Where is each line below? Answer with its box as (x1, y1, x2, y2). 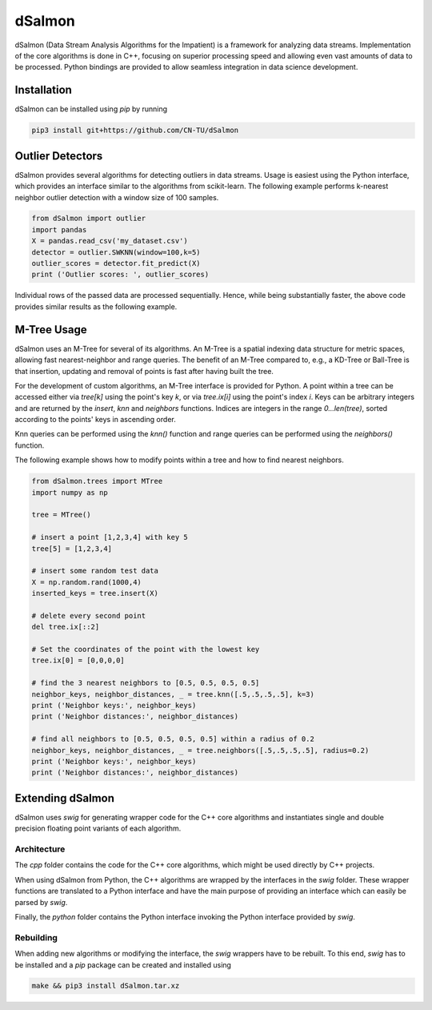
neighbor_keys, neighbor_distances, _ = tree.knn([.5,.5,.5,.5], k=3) (31, 690, 315, 698)
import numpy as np (31, 488, 108, 497)
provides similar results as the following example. (14, 301, 178, 312)
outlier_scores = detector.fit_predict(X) (31, 259, 201, 268)
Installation (14, 83, 72, 97)
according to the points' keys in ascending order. (14, 415, 176, 425)
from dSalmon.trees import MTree (31, 477, 163, 486)
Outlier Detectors (14, 149, 103, 163)
